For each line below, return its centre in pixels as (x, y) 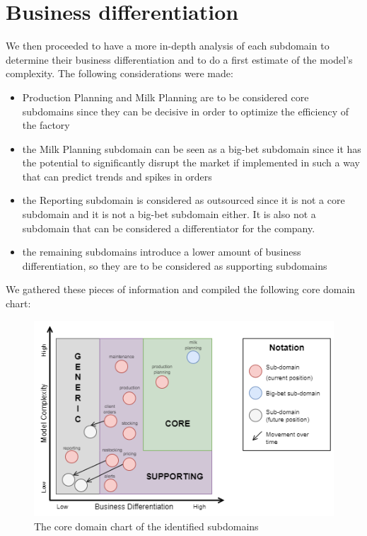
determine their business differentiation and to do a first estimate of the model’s (179, 59)
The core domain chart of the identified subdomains (146, 526)
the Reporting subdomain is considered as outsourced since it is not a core (183, 200)
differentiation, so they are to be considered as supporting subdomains (175, 265)
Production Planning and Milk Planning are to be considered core (165, 97)
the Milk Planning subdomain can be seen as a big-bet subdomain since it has (192, 148)
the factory (46, 125)
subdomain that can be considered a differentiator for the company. (169, 228)
